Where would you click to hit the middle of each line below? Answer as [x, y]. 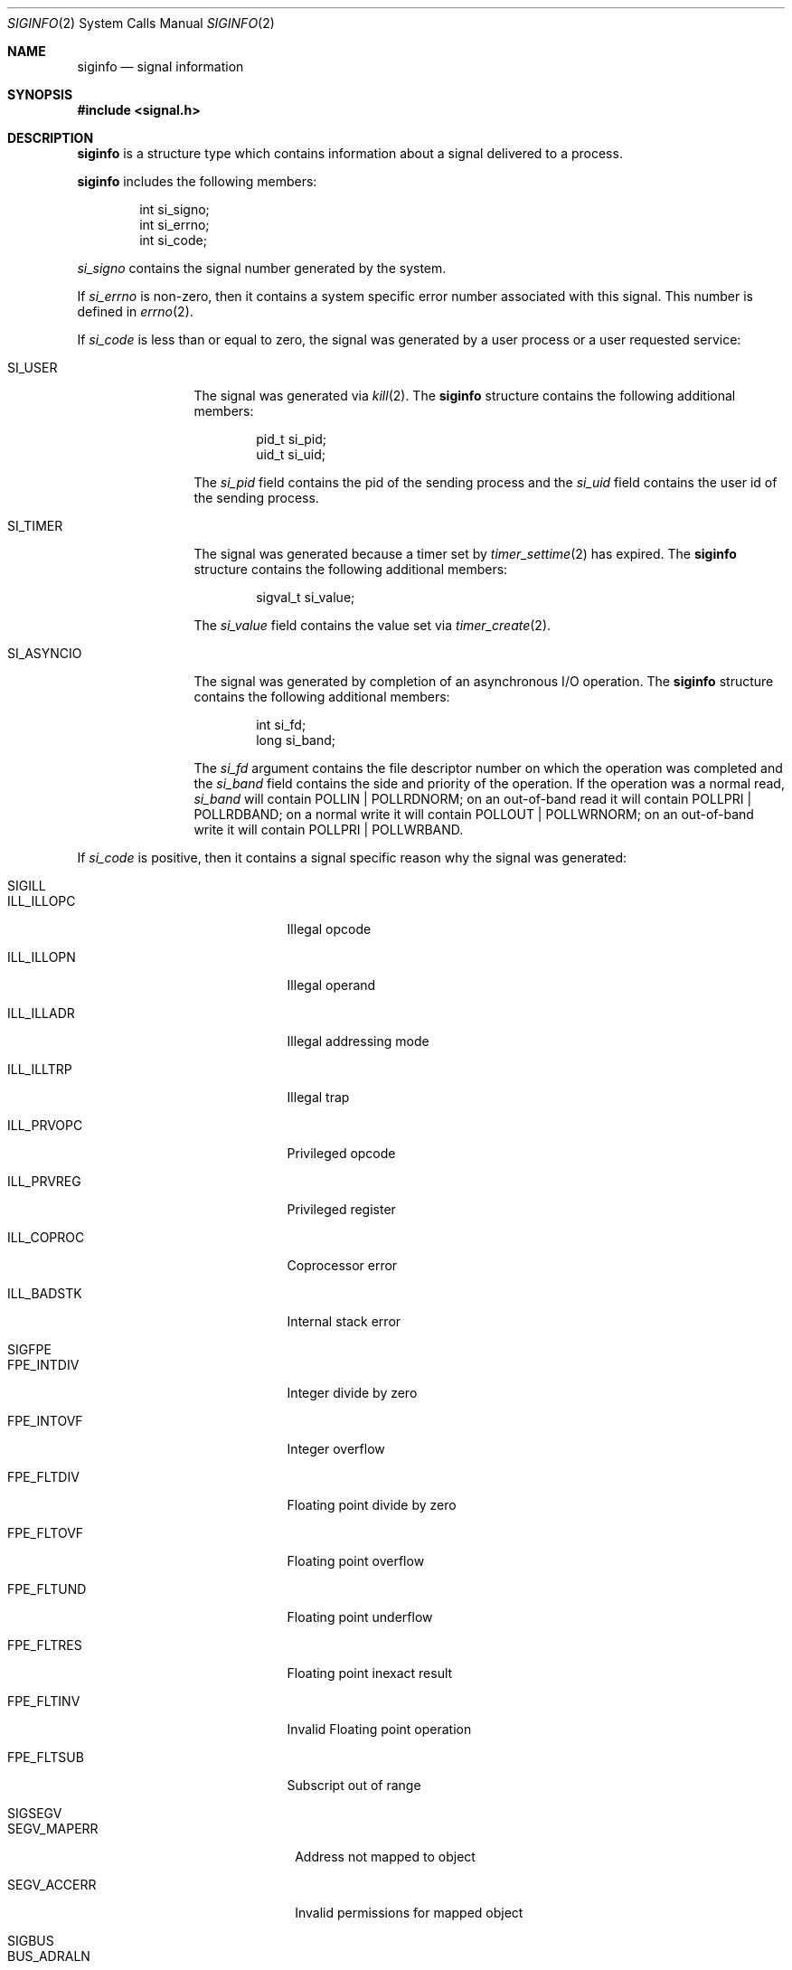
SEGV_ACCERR [52, 1885]
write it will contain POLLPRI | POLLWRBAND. [329, 829]
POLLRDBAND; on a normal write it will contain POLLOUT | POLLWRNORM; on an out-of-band [474, 814]
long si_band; [296, 740]
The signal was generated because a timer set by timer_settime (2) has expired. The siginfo [465, 554]
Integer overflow [336, 1449]
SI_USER [33, 368]
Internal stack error [344, 1321]
